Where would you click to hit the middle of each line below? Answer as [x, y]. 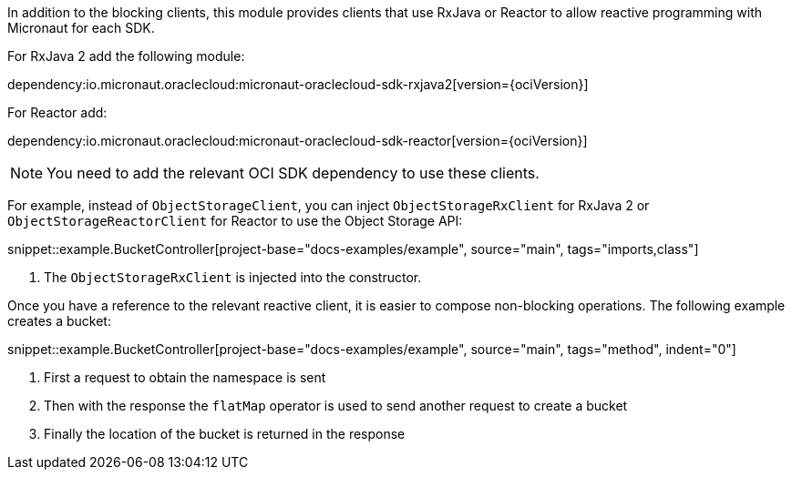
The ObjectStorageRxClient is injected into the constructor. [233, 277]
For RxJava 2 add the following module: [126, 56]
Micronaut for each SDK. [81, 28]
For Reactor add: [57, 112]
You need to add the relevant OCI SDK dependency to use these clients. [293, 173]
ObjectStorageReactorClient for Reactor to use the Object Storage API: [235, 221]
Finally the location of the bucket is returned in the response [225, 434]
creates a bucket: [59, 321]
